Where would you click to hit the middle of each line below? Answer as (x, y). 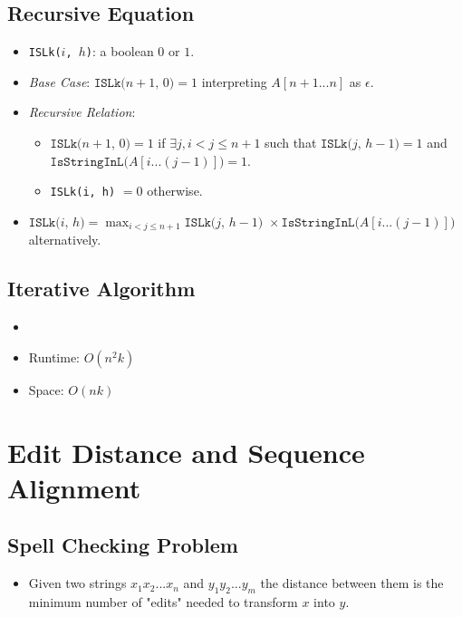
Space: (46, 389)
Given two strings (77, 583)
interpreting (234, 81)
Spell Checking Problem (123, 545)
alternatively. (65, 240)
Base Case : (59, 81)
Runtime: (54, 357)
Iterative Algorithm (101, 289)
